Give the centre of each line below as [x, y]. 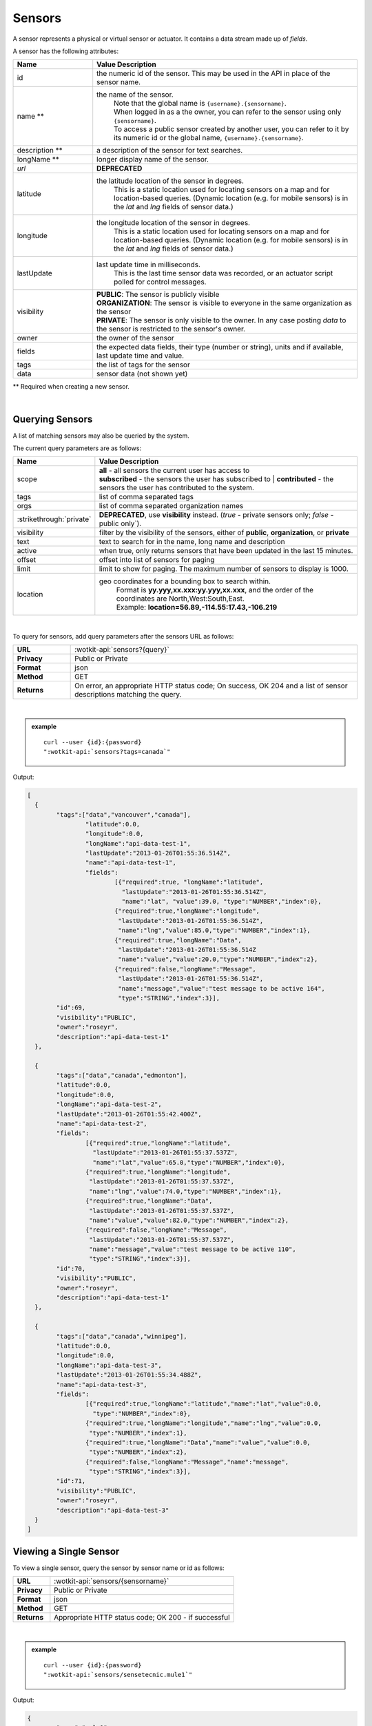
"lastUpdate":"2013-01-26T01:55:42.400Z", [129, 1114]
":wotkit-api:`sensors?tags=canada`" [107, 752]
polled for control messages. [160, 282]
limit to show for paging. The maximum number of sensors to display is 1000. [224, 569]
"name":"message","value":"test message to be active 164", [221, 988]
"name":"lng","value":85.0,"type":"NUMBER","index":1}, [215, 931]
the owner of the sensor [136, 338]
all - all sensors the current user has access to [174, 471]
